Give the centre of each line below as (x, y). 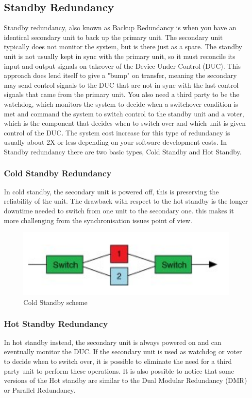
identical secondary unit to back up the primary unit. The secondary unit (113, 37)
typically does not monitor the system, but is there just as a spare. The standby (123, 47)
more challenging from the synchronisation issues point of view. (98, 220)
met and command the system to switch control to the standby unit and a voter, (124, 113)
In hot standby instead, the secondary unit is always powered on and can (113, 342)
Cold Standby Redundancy (58, 173)
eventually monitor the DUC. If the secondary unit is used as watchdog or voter (123, 351)
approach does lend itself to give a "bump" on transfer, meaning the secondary (120, 75)
